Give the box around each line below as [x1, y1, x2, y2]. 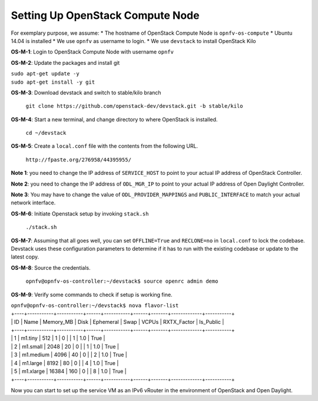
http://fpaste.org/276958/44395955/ [25, 156, 132, 163]
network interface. [11, 199, 56, 206]
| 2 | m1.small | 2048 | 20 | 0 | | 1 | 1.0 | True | [11, 343, 119, 350]
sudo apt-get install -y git [11, 78, 95, 85]
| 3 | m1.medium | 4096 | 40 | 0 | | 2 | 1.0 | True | [11, 351, 128, 359]
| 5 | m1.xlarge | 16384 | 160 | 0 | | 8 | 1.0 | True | [11, 368, 127, 375]
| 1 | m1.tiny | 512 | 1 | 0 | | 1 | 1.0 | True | [11, 334, 105, 342]
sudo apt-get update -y [11, 71, 79, 77]
